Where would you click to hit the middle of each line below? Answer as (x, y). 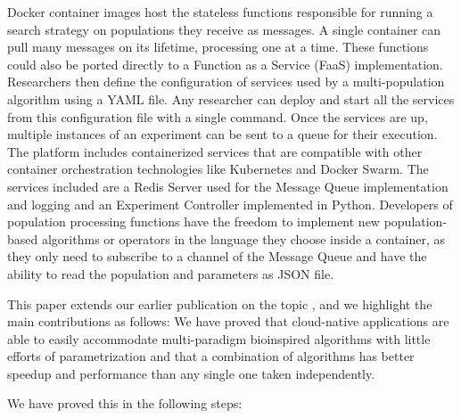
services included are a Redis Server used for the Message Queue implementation (228, 186)
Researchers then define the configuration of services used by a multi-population (226, 82)
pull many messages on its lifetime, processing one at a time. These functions (218, 47)
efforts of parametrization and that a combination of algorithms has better (211, 356)
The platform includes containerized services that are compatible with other (215, 151)
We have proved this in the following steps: (125, 403)
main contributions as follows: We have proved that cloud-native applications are (228, 321)
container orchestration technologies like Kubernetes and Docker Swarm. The (218, 169)
